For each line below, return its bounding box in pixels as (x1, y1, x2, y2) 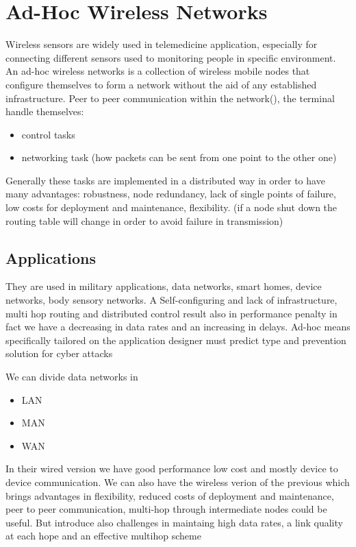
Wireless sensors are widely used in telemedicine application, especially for (5, 37, 318, 51)
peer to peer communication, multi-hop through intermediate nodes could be (5, 502, 327, 516)
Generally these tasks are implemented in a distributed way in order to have (5, 173, 325, 187)
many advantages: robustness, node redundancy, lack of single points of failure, (5, 186, 336, 201)
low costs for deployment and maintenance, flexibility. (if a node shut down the (5, 200, 338, 215)
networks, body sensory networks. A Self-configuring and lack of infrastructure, (5, 293, 338, 307)
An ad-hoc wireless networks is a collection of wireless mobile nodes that (5, 64, 310, 78)
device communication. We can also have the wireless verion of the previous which (5, 474, 350, 489)
